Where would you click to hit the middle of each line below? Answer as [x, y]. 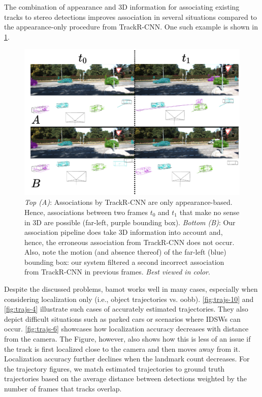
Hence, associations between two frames [86, 212]
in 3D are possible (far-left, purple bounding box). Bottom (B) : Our [130, 222]
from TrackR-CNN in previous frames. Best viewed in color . [117, 272]
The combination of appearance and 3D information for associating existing [122, 7]
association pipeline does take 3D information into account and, [124, 232]
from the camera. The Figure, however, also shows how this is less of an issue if [127, 339]
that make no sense [209, 212]
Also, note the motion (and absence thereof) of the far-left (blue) [125, 252]
